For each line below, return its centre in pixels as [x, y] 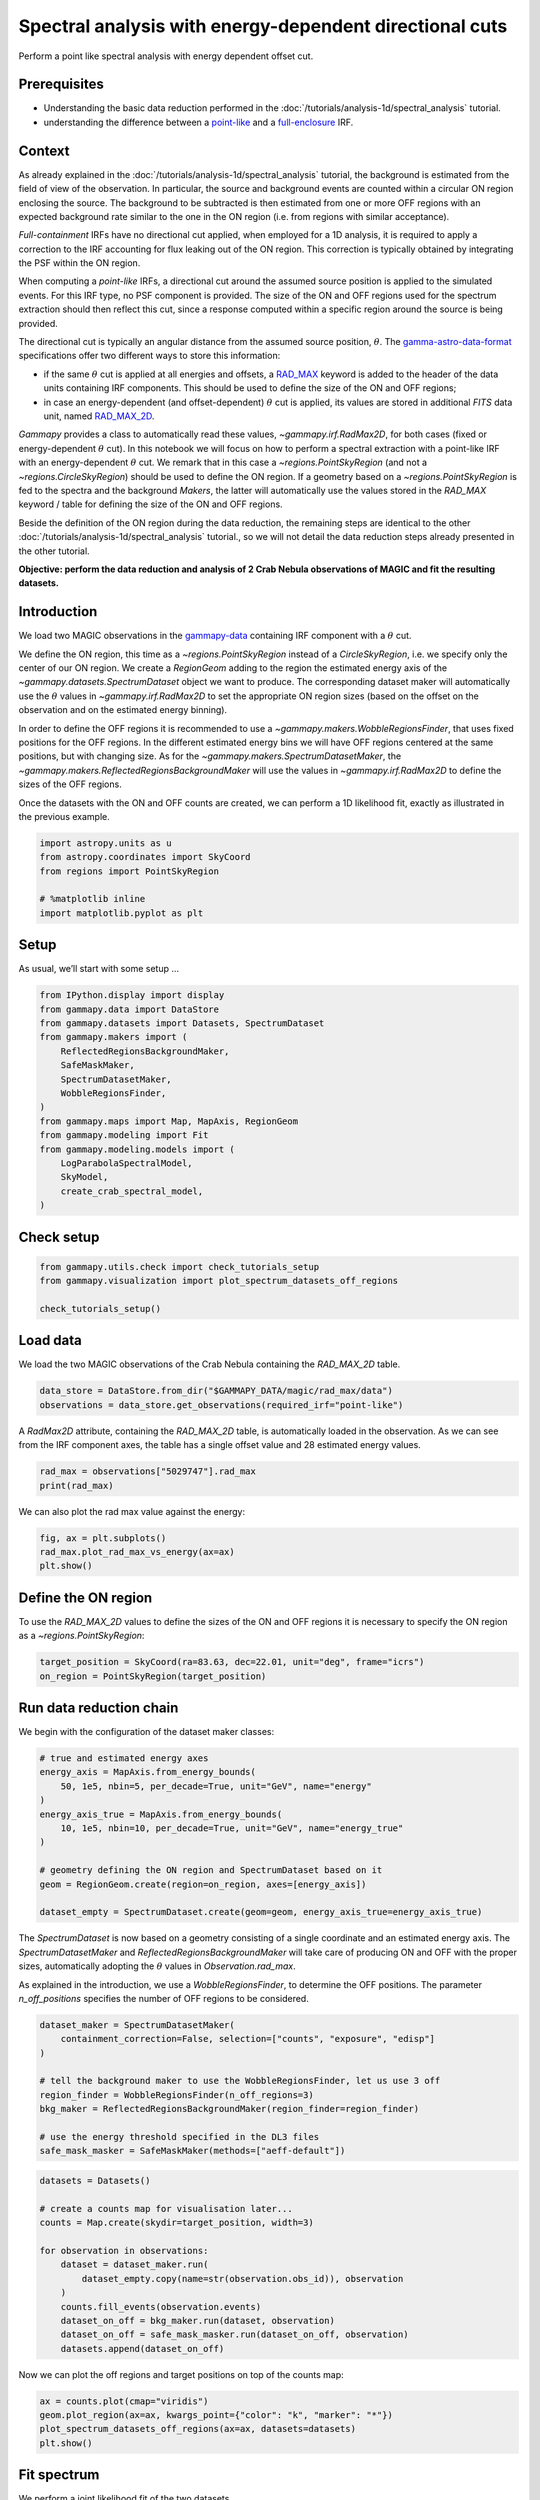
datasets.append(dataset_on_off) [142, 2348]
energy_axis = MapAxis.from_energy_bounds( [148, 1772]
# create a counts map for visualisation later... [166, 2208]
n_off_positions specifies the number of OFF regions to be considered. [163, 1998]
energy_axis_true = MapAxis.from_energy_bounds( [161, 1814]
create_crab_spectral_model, [132, 1191]
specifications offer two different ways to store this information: [149, 356]
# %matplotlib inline [92, 899]
